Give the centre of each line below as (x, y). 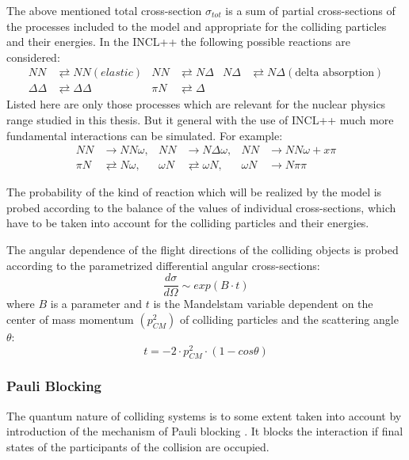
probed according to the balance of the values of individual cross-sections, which (201, 207)
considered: (33, 57)
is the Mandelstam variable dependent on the (263, 304)
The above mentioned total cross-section (104, 10)
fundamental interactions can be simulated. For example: (145, 135)
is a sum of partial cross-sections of (310, 10)
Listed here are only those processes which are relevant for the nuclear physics (196, 104)
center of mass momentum (70, 319)
